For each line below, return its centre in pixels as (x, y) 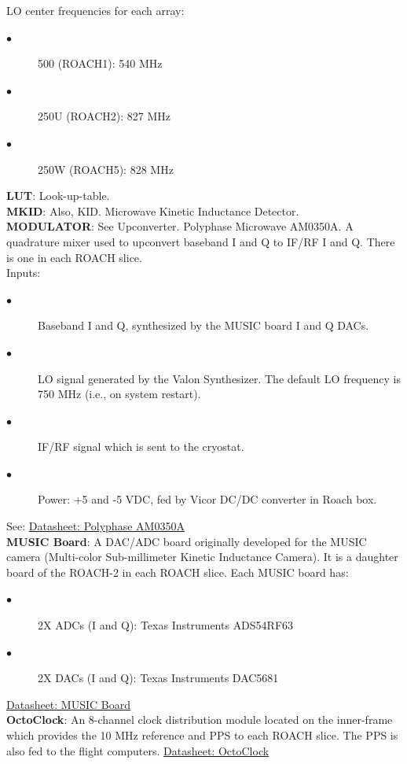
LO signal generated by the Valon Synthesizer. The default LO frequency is (219, 378)
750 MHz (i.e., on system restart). (119, 394)
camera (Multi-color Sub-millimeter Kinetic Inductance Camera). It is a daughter (202, 557)
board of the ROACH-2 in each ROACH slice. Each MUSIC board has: (178, 572)
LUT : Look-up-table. (58, 196)
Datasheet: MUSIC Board (69, 704)
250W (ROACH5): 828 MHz (106, 169)
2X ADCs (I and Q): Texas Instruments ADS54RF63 (166, 625)
